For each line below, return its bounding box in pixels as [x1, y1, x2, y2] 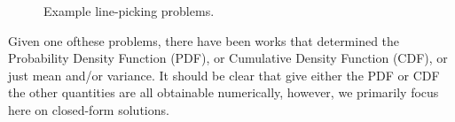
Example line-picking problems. [43, 2, 215, 19]
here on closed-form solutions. [8, 100, 169, 118]
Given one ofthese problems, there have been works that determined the [8, 31, 400, 50]
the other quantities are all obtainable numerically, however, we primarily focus [8, 83, 439, 102]
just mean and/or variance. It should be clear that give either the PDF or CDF [8, 65, 440, 84]
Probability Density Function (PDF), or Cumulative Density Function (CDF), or [8, 49, 448, 67]
